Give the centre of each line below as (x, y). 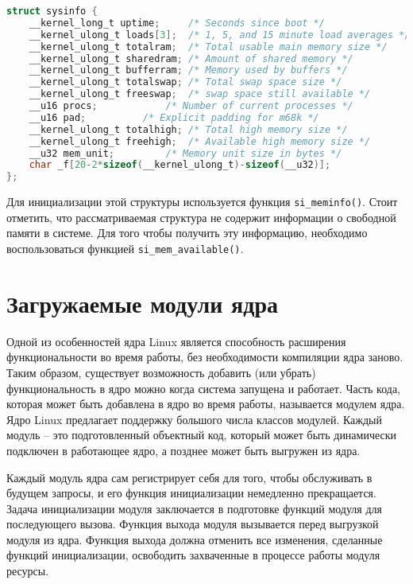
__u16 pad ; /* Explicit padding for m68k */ (174, 117)
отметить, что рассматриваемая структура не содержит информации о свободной (201, 217)
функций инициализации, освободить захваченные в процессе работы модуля (193, 555)
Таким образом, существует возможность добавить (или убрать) (161, 372)
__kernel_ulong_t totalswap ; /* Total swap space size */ (185, 82)
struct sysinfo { (52, 11)
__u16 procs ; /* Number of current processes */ (191, 106)
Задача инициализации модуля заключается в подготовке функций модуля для (194, 508)
